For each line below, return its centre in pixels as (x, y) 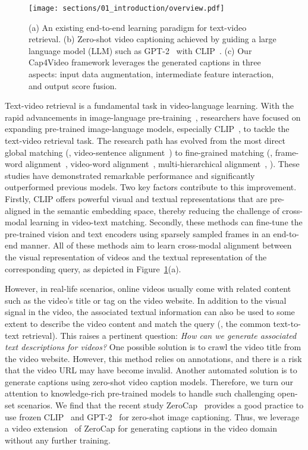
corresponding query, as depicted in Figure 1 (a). (93, 268)
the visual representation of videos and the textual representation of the (136, 257)
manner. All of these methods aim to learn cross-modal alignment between (156, 245)
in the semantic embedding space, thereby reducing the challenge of (156, 210)
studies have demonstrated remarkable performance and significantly (130, 175)
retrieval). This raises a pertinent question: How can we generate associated (159, 335)
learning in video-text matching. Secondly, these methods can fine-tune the (166, 222)
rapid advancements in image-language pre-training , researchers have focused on (153, 117)
